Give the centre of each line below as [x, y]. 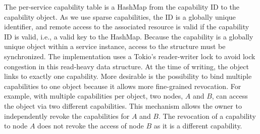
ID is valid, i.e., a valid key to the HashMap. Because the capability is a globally [129, 36]
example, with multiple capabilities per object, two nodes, [94, 96]
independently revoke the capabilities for [67, 116]
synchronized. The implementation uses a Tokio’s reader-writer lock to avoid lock [130, 56]
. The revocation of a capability [207, 116]
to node [16, 126]
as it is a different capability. [198, 126]
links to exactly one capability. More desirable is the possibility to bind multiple [128, 76]
